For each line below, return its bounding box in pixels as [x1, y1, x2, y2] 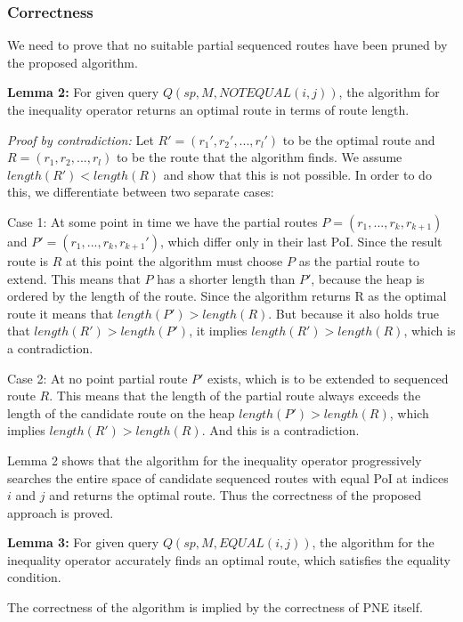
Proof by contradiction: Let [7, 130, 154, 149]
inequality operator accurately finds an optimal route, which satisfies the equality [7, 550, 451, 569]
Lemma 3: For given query [7, 533, 159, 552]
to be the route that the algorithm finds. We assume [116, 148, 402, 166]
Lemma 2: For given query [7, 83, 159, 101]
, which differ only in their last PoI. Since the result [159, 231, 443, 250]
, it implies [189, 321, 248, 340]
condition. [7, 568, 61, 586]
